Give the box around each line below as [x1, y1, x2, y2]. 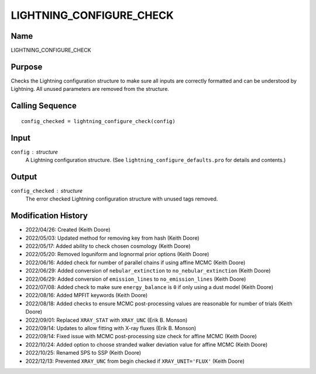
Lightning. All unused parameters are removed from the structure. [11, 86, 170, 93]
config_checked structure [11, 187, 83, 194]
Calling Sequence [11, 101, 77, 111]
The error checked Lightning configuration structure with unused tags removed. [25, 195, 218, 202]
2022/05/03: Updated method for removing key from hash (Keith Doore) [25, 234, 200, 242]
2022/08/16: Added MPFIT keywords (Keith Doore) [25, 292, 148, 299]
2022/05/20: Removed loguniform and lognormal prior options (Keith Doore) [25, 251, 209, 258]
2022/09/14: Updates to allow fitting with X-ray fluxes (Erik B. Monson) [25, 324, 197, 331]
